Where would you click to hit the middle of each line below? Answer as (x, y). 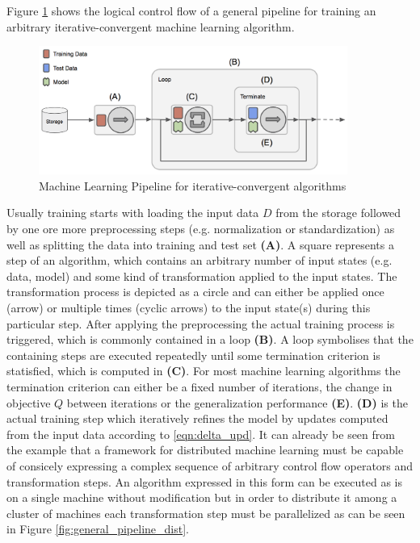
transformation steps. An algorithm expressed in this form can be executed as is (205, 481)
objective (29, 402)
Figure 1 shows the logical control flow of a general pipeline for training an (191, 10)
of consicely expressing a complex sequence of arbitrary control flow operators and (210, 465)
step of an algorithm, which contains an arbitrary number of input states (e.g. (199, 260)
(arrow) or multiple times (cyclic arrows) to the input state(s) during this (189, 308)
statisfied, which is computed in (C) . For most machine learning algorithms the (204, 371)
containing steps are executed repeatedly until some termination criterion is (193, 355)
